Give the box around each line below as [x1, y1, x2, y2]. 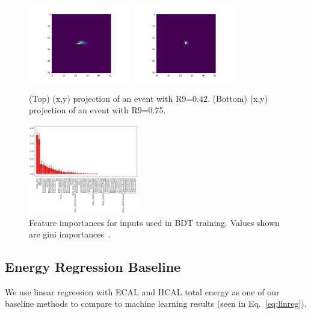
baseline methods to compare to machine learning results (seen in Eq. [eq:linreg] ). [5, 297, 307, 310]
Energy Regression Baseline [5, 257, 181, 276]
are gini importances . [29, 228, 111, 240]
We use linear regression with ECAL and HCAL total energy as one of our [5, 285, 280, 298]
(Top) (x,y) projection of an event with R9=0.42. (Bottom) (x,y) [29, 92, 268, 104]
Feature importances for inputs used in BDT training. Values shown [29, 216, 280, 228]
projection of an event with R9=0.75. [29, 104, 166, 116]
